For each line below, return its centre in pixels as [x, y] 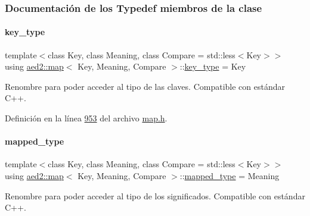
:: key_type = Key [213, 66]
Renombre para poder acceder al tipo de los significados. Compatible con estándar [155, 195]
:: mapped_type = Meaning [230, 176]
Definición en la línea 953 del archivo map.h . [86, 118]
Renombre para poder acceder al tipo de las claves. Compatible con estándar [145, 86]
